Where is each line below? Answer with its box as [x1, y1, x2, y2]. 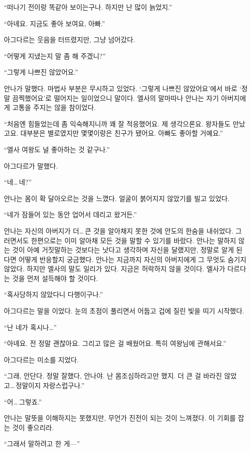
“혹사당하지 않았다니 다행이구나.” [4, 289, 103, 299]
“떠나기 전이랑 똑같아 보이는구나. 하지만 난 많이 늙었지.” [4, 2, 172, 12]
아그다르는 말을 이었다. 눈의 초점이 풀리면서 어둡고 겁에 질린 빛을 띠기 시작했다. [4, 306, 244, 316]
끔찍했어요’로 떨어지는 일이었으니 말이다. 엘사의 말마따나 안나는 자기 [12, 93, 219, 103]
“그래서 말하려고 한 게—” [4, 438, 80, 449]
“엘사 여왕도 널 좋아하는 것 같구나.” [4, 144, 110, 154]
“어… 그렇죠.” [4, 396, 42, 406]
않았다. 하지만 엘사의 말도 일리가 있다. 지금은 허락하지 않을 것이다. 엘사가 [4, 264, 225, 274]
